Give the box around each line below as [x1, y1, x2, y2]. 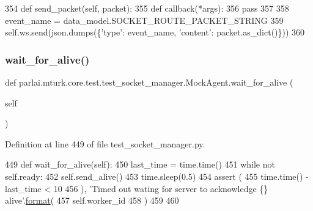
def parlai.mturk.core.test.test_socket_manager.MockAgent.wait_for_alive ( [5, 76, 293, 88]
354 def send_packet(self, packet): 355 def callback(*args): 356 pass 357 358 [5, 2, 289, 14]
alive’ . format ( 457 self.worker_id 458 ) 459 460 [5, 194, 179, 207]
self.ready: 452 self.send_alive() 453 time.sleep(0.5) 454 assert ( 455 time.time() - [5, 169, 309, 182]
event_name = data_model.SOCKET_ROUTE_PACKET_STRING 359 [5, 13, 284, 26]
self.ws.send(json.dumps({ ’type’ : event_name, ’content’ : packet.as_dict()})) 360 [5, 26, 305, 39]
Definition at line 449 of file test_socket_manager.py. [5, 137, 205, 150]
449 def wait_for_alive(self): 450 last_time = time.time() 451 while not [5, 158, 275, 171]
